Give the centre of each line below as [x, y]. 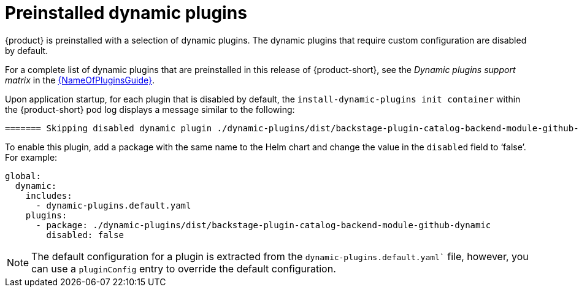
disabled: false [85, 235]
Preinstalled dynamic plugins [126, 13]
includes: [49, 195]
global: [23, 176]
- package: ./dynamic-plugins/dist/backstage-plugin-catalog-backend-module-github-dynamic [263, 225]
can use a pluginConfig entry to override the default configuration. [184, 268]
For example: [31, 157]
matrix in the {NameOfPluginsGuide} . [80, 80]
